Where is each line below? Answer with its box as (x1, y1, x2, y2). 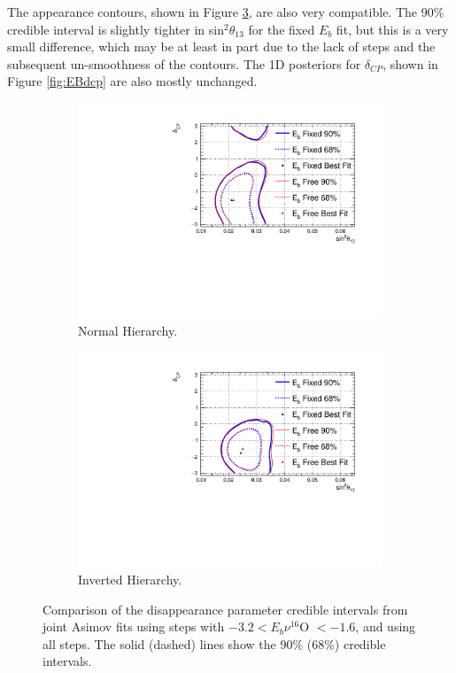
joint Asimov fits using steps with (43, 617, 225, 636)
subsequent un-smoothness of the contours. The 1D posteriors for (7, 54, 361, 73)
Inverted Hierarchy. (78, 569, 182, 588)
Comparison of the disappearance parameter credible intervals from (43, 600, 408, 618)
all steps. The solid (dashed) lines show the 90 (43, 634, 293, 653)
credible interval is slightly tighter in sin (7, 19, 224, 38)
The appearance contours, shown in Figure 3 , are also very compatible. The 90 (7, 3, 434, 20)
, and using (355, 617, 416, 636)
